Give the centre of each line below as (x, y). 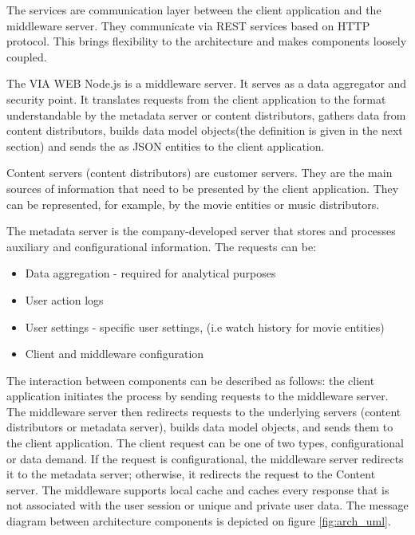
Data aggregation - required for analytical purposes (150, 273)
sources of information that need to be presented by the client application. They (203, 188)
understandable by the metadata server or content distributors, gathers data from (206, 114)
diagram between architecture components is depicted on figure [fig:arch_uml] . (199, 521)
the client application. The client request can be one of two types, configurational (206, 443)
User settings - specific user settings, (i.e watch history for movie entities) (205, 327)
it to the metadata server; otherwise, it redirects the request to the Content (191, 474)
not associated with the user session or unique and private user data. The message (207, 505)
